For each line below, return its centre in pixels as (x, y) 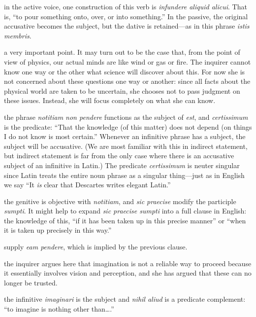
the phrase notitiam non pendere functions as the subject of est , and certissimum (126, 117)
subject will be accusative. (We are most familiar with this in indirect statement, (126, 146)
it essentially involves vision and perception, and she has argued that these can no (128, 273)
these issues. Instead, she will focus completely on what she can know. (110, 100)
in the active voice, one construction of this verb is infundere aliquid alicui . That (126, 6)
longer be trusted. (31, 282)
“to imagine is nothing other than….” (59, 309)
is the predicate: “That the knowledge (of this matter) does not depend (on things (128, 126)
